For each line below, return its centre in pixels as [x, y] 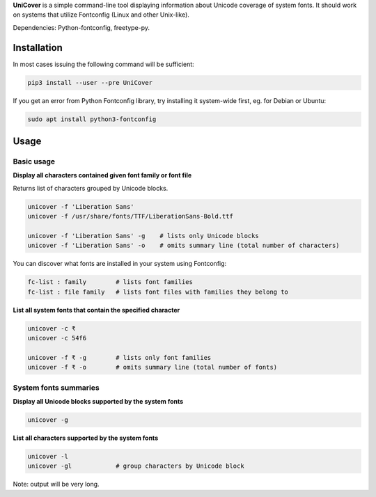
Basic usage [34, 161]
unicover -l [48, 456]
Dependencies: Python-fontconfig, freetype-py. [81, 27]
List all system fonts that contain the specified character [96, 310]
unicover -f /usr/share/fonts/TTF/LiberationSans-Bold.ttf [130, 216]
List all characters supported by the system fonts [86, 438]
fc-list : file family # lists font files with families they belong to [158, 292]
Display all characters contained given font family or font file [102, 175]
